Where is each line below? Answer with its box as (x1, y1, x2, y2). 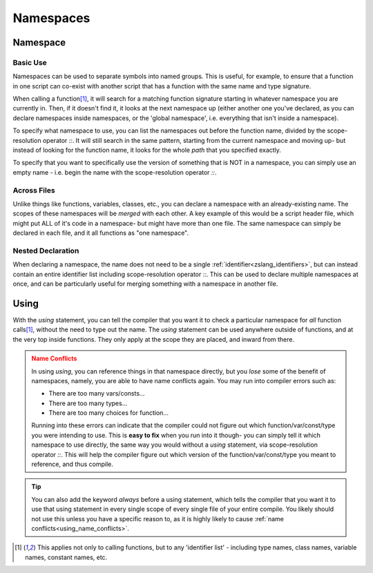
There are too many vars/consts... (48, 389, 145, 398)
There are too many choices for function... (48, 409, 169, 417)
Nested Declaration (12, 246, 79, 255)
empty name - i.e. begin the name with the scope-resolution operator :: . (12, 168, 217, 176)
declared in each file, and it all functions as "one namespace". (12, 229, 189, 237)
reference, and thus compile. (31, 460, 114, 469)
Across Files (12, 185, 55, 195)
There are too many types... (48, 399, 128, 407)
